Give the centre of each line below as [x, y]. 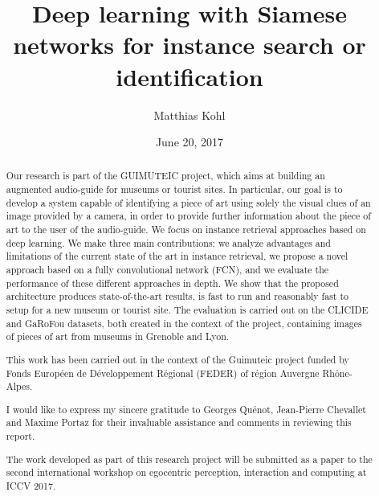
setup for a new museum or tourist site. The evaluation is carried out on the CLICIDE [187, 310]
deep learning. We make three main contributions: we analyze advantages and [168, 242]
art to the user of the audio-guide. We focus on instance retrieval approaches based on [186, 230]
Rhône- [337, 373]
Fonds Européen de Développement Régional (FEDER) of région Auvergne [163, 373]
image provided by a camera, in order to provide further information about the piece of [188, 216]
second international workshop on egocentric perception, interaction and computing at [186, 472]
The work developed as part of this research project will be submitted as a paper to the [189, 459]
